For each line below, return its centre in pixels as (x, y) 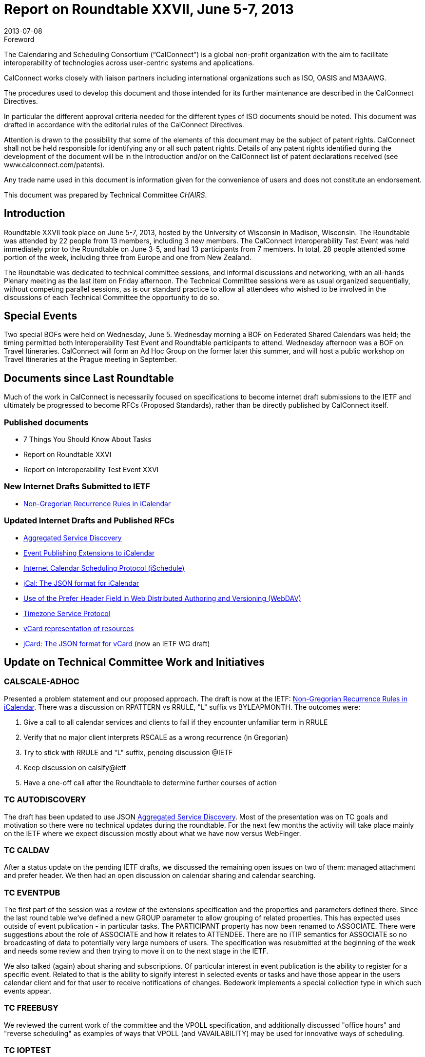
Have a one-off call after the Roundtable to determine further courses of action (150, 782)
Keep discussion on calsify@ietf (75, 767)
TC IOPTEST (28, 1050)
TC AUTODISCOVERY (45, 800)
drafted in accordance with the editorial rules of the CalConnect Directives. (124, 124)
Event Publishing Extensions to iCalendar (89, 553)
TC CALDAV (27, 850)
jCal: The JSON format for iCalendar (81, 583)
